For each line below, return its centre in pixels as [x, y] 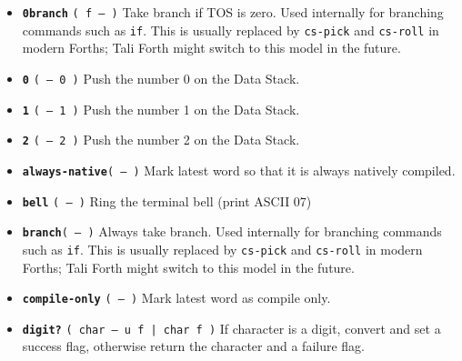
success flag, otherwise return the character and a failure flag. [193, 346]
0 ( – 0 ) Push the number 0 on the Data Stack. [161, 78]
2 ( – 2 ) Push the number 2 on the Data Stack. [161, 140]
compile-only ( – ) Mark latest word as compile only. [176, 298]
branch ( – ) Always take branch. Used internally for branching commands [232, 231]
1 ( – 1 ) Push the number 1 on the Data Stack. [161, 109]
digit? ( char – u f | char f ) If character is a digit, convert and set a [231, 328]
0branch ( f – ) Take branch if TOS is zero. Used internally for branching [233, 12]
